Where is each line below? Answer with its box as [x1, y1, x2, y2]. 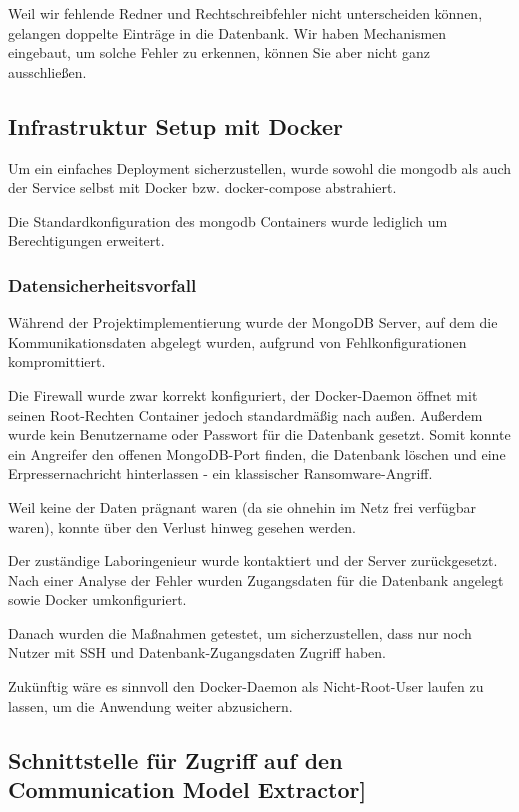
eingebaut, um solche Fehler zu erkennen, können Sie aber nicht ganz [8, 42, 430, 63]
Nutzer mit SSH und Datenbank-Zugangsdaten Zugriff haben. [8, 642, 387, 663]
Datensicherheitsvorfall [8, 272, 197, 297]
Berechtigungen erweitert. [8, 230, 165, 251]
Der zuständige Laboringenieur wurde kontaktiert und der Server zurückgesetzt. [8, 550, 498, 571]
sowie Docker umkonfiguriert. [8, 589, 187, 610]
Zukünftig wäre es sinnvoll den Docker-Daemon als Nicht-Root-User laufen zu [8, 676, 484, 697]
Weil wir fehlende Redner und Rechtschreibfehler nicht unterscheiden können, [8, 3, 483, 23]
